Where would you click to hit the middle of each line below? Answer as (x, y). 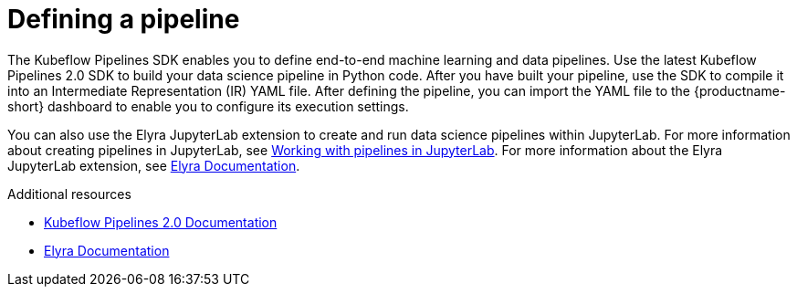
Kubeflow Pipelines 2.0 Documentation (161, 222)
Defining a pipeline (124, 19)
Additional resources (69, 194)
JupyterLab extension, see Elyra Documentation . (154, 165)
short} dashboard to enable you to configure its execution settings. (208, 106)
